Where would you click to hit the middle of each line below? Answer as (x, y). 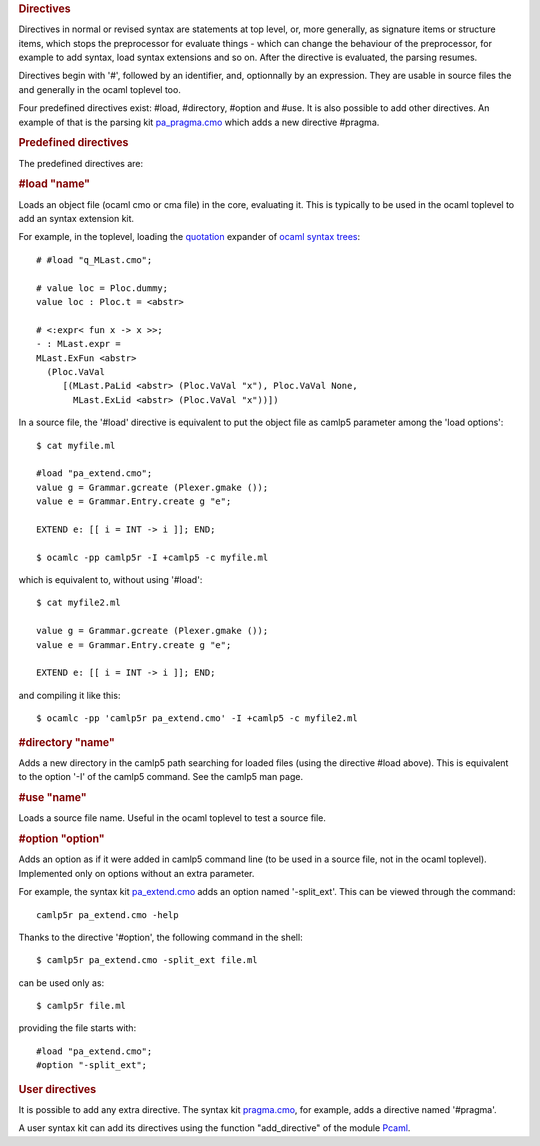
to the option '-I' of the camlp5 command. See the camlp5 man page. (161, 777)
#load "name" (54, 184)
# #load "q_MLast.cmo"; (94, 259)
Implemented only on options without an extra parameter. (136, 873)
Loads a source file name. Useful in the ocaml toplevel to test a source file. (172, 818)
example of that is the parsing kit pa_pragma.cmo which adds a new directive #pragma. (199, 122)
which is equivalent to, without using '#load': (110, 580)
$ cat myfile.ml (76, 445)
